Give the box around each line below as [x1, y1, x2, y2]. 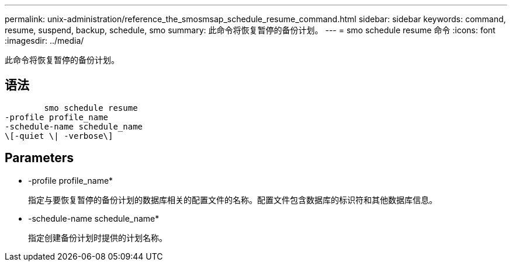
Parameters [5, 150, 74, 166]
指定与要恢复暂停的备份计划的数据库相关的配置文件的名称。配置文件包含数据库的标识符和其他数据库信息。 [28, 194, 437, 205]
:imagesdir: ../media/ [5, 36, 84, 45]
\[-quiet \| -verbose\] [5, 131, 113, 141]
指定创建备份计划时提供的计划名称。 [28, 232, 167, 243]
